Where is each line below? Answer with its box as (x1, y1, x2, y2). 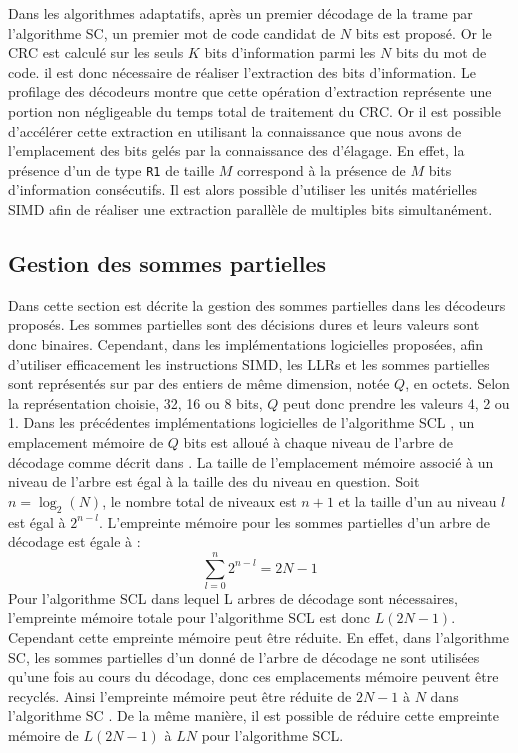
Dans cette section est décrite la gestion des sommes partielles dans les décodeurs (8, 294, 506, 315)
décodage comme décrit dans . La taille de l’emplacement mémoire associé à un (8, 451, 494, 472)
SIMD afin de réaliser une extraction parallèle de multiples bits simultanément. (8, 199, 493, 219)
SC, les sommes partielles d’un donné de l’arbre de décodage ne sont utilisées (8, 646, 480, 667)
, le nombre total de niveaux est (102, 490, 297, 511)
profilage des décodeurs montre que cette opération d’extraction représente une (8, 81, 492, 102)
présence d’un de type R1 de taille (8, 159, 215, 180)
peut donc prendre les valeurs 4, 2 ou (283, 392, 510, 413)
